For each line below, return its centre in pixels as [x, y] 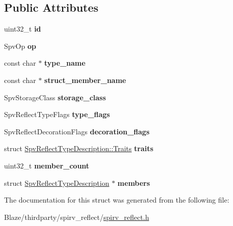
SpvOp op [20, 46]
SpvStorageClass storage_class [55, 97]
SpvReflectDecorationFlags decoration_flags [77, 131]
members [134, 182]
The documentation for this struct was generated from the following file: [117, 200]
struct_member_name [85, 80]
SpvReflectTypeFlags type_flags [57, 114]
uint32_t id [23, 29]
